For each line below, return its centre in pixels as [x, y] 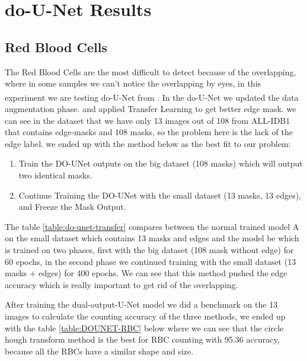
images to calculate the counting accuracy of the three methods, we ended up [145, 316]
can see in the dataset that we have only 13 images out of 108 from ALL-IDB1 [148, 120]
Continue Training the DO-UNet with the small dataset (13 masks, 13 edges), [160, 195]
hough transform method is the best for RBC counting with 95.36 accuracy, [142, 339]
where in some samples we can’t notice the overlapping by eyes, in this [133, 83]
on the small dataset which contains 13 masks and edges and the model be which [152, 238]
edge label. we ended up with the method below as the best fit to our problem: [148, 143]
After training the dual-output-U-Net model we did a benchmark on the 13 [141, 304]
